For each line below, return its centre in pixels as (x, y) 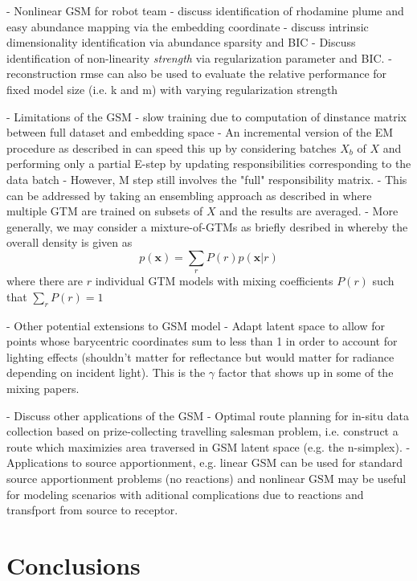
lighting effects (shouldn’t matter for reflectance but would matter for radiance (200, 356)
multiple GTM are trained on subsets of (105, 211)
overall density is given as (69, 242)
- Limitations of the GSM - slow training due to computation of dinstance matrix (207, 116)
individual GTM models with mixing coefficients (214, 281)
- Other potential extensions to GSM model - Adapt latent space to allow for (196, 325)
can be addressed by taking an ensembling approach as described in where (189, 195)
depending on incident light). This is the (106, 372)
